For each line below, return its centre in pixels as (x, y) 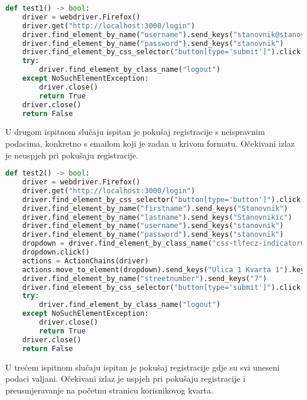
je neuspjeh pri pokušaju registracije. (72, 155)
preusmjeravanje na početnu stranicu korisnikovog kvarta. (109, 390)
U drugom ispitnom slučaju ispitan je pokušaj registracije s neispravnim (135, 132)
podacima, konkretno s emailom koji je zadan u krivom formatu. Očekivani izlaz (150, 143)
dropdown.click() (56, 252)
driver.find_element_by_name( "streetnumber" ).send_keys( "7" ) (144, 278)
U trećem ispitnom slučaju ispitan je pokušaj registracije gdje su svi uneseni (143, 367)
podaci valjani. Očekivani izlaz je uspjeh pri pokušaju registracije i (126, 378)
